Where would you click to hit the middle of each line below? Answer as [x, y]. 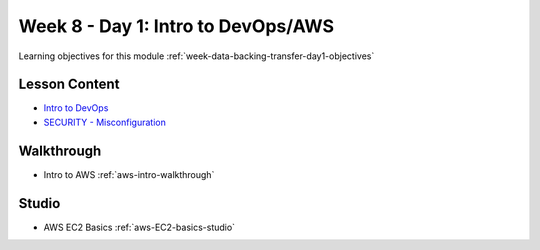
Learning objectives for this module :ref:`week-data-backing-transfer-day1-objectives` [196, 56]
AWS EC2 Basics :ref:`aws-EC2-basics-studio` [139, 227]
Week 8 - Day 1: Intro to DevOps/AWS [176, 26]
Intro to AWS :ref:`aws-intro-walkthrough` [129, 174]
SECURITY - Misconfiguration [105, 122]
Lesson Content [69, 84]
